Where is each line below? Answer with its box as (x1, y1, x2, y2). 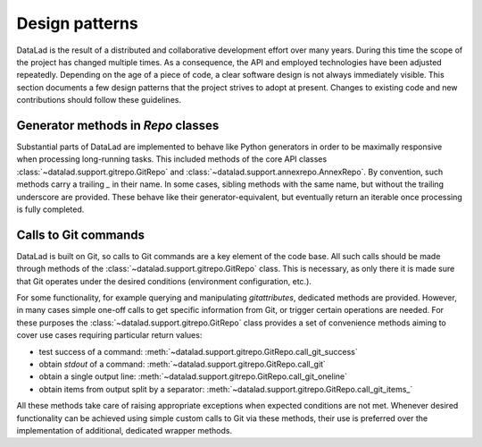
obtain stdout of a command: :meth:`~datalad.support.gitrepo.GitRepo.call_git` (38, 358, 326, 369)
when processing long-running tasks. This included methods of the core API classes (16, 154, 328, 164)
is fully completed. (16, 204, 85, 215)
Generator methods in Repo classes (16, 117, 220, 133)
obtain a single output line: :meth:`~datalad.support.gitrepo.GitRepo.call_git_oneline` (38, 371, 348, 382)
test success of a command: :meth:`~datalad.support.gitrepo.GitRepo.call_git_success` (38, 346, 358, 357)
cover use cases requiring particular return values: (16, 330, 203, 341)
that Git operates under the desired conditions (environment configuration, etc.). (16, 275, 312, 286)
